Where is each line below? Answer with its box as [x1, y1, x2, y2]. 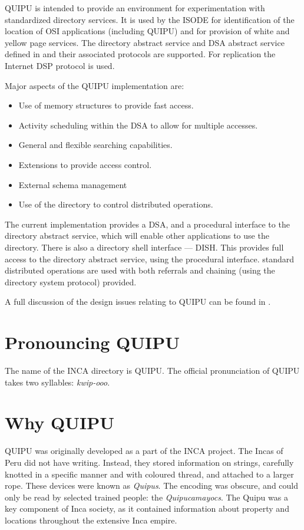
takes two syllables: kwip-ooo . [5, 376, 110, 388]
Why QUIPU [5, 410, 114, 434]
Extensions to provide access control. [18, 158, 152, 170]
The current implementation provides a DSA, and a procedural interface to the [5, 218, 290, 230]
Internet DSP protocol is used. [5, 59, 115, 71]
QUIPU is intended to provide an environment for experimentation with [5, 2, 265, 14]
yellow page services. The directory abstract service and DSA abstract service [5, 36, 285, 48]
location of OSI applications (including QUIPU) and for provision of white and [5, 25, 290, 37]
